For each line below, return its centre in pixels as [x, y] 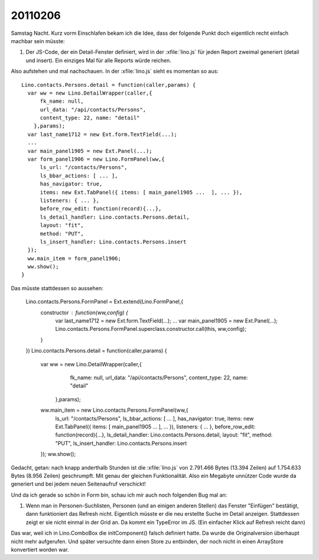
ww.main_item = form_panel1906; [74, 258]
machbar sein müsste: [38, 41]
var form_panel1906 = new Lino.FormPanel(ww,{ [96, 159]
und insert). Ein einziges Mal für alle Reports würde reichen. [98, 60]
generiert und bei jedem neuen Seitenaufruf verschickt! [78, 484]
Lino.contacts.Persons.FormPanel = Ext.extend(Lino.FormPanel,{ [105, 302]
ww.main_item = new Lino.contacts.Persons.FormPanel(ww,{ [114, 410]
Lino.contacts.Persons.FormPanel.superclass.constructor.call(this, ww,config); [151, 329]
